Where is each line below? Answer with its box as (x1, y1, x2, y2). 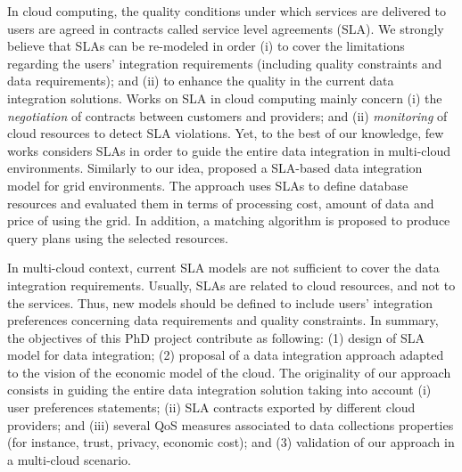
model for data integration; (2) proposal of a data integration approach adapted (7, 346, 444, 364)
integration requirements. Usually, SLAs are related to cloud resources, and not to (7, 275, 456, 294)
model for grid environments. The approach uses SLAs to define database (7, 175, 408, 194)
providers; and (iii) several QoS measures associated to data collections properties (7, 415, 454, 434)
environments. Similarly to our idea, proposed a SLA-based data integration (7, 159, 423, 177)
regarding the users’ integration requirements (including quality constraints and (7, 53, 442, 72)
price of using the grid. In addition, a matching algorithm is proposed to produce (7, 211, 450, 230)
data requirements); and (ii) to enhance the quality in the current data (7, 71, 394, 90)
